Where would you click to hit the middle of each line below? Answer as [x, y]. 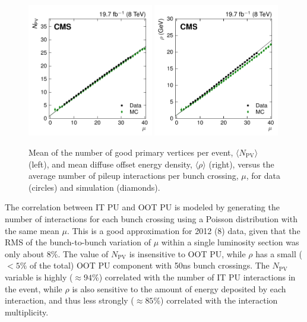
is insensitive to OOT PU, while [187, 253]
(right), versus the [241, 164]
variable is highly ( [39, 277]
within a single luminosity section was [230, 242]
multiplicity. [27, 312]
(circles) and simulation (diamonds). [94, 187]
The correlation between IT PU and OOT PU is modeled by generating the [142, 207]
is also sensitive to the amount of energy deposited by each [179, 288]
